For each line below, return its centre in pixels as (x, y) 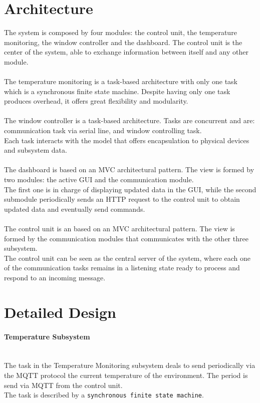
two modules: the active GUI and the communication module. (99, 179)
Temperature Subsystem (47, 336)
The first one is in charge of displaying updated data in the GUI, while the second (130, 189)
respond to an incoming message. (55, 277)
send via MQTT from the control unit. (63, 385)
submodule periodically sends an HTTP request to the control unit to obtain (122, 199)
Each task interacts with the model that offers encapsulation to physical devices (127, 140)
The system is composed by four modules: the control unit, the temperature (120, 32)
